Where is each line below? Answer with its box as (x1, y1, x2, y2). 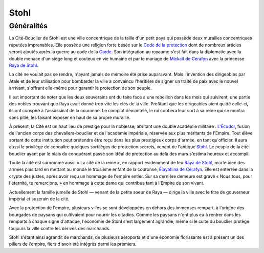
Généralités (9, 21, 48, 30)
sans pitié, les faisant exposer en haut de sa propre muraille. (9, 115, 131, 120)
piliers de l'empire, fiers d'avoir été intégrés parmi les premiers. (9, 241, 137, 247)
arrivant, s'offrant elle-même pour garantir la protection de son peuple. (9, 85, 152, 91)
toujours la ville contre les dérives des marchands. (9, 225, 110, 231)
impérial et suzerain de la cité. (9, 195, 70, 202)
